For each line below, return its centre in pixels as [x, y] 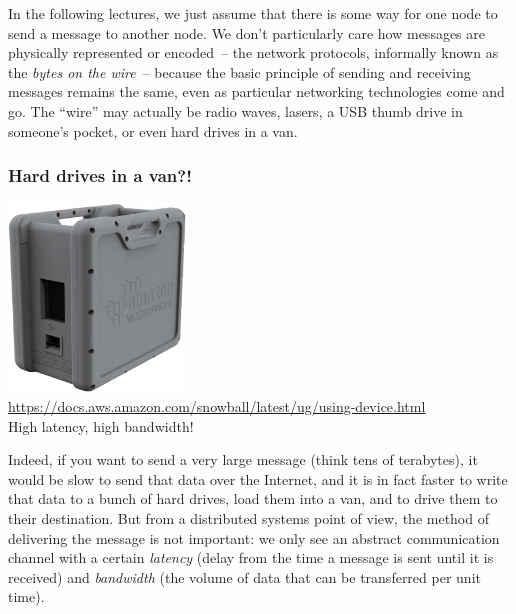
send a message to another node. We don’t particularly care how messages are [246, 32]
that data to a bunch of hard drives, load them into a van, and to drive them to [253, 498]
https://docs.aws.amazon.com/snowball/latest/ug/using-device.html [217, 405]
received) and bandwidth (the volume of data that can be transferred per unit [244, 576]
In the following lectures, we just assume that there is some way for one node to [253, 13]
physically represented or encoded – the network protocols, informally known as [253, 52]
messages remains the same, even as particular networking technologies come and [256, 91]
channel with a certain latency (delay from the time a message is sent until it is [251, 557]
